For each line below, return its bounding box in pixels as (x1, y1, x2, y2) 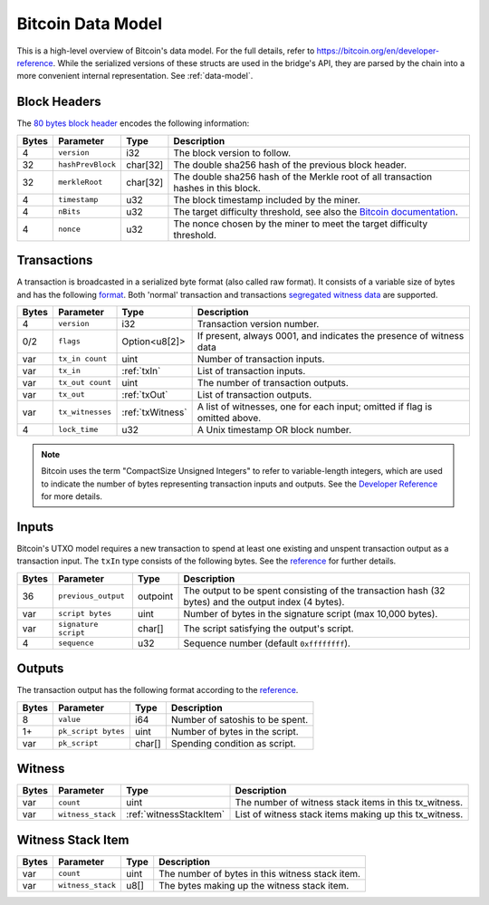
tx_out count (57, 378, 112, 388)
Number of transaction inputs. (197, 352, 325, 365)
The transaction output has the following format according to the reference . (16, 685, 299, 696)
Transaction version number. (197, 317, 320, 330)
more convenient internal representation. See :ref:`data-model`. (16, 71, 254, 82)
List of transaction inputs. (197, 364, 306, 377)
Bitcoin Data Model (16, 14, 163, 34)
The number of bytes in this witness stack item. (158, 867, 361, 880)
